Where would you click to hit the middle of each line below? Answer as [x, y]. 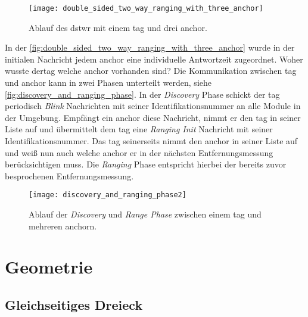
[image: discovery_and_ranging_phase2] [108, 195]
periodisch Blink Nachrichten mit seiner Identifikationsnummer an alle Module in [153, 106]
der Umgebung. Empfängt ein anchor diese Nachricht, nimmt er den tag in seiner [153, 117]
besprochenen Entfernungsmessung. [69, 175]
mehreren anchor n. [63, 226]
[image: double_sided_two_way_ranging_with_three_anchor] [146, 8]
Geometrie [49, 267]
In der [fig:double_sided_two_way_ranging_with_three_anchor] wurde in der [150, 47]
